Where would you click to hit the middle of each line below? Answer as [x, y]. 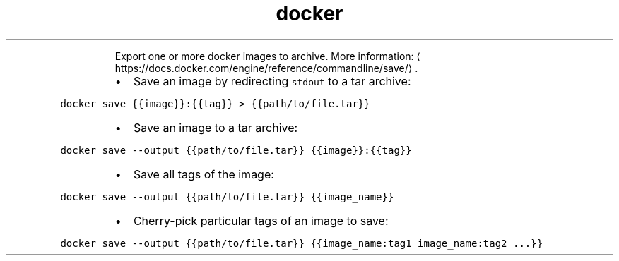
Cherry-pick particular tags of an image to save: [261, 220]
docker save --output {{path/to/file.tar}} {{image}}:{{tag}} [236, 150]
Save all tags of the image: [204, 174]
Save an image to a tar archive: [216, 127]
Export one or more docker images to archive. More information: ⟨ [268, 56]
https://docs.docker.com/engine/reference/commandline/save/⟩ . [266, 68]
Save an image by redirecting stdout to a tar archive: [272, 81]
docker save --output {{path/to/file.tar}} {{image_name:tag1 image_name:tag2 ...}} [302, 243]
